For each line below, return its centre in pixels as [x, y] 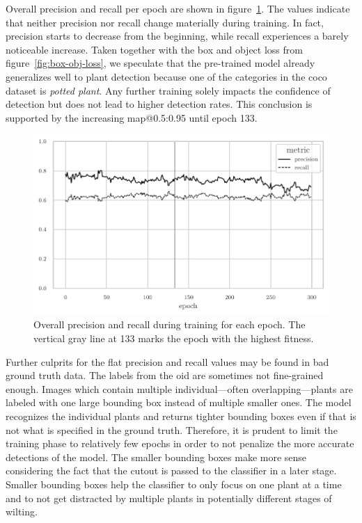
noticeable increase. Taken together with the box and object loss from [154, 49]
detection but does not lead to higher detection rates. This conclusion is [159, 104]
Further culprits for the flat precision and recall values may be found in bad [167, 361]
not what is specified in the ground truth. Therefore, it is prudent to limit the [172, 429]
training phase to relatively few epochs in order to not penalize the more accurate [180, 443]
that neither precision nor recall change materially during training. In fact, [165, 22]
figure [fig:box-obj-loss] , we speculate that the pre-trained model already [160, 63]
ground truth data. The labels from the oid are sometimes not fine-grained [165, 375]
